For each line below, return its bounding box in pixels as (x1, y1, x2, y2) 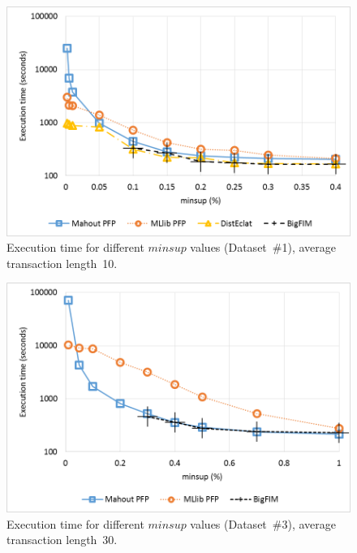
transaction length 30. (6, 531, 118, 548)
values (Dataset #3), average (190, 515, 336, 532)
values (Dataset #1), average (190, 239, 336, 256)
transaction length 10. (6, 254, 118, 271)
